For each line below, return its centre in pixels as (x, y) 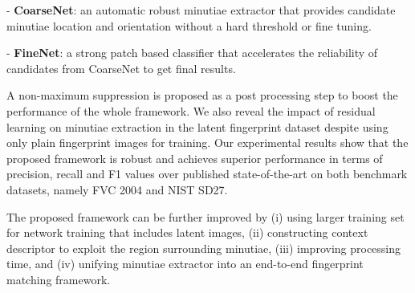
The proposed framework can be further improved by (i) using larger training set (205, 216)
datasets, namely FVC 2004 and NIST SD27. (117, 189)
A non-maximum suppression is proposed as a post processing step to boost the (202, 95)
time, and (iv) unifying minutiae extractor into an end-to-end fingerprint (185, 264)
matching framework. (59, 279)
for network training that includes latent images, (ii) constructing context (187, 232)
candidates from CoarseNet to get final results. (121, 68)
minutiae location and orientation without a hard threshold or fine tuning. (189, 25)
